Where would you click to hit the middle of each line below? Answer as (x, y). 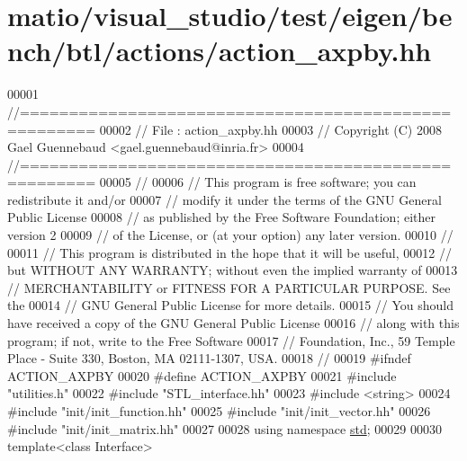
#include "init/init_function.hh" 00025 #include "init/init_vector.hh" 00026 (219, 411)
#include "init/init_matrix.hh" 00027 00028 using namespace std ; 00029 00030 (225, 428)
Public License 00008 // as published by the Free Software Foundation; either (221, 217)
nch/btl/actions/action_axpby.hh (220, 51)
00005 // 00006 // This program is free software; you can (258, 182)
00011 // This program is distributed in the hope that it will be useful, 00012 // (229, 252)
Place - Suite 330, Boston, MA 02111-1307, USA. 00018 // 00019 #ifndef (209, 358)
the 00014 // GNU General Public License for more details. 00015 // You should (231, 305)
